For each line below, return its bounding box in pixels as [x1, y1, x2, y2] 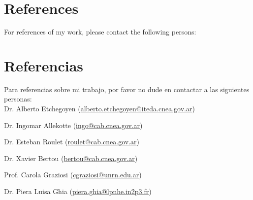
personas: [4, 94, 32, 104]
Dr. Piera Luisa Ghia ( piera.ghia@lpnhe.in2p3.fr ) [4, 186, 152, 196]
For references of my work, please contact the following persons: [4, 27, 196, 37]
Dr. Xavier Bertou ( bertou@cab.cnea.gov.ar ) [4, 153, 138, 163]
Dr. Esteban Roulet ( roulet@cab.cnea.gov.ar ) [4, 136, 139, 147]
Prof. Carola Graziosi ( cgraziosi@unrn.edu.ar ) [4, 169, 142, 180]
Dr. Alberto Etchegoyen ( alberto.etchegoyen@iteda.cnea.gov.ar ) [4, 103, 195, 114]
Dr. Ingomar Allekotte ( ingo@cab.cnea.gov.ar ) [4, 120, 143, 130]
